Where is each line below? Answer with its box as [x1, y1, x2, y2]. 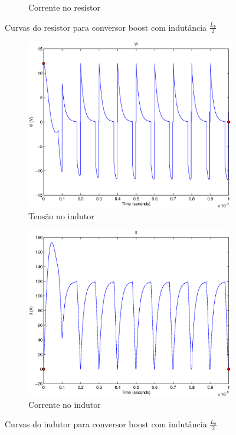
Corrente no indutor [28, 398, 101, 410]
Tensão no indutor [28, 209, 94, 222]
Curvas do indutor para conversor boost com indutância [5, 418, 207, 430]
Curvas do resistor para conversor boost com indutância [5, 21, 207, 33]
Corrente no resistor [28, 1, 101, 13]
